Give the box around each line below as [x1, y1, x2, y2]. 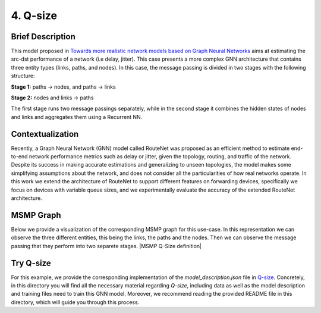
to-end [11, 153, 28, 160]
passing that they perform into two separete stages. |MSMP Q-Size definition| [11, 242, 202, 249]
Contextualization [11, 129, 79, 139]
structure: [11, 72, 35, 80]
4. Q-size [11, 9, 58, 22]
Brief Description [11, 32, 75, 42]
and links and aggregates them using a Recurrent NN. [11, 113, 143, 120]
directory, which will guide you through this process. [11, 298, 140, 306]
